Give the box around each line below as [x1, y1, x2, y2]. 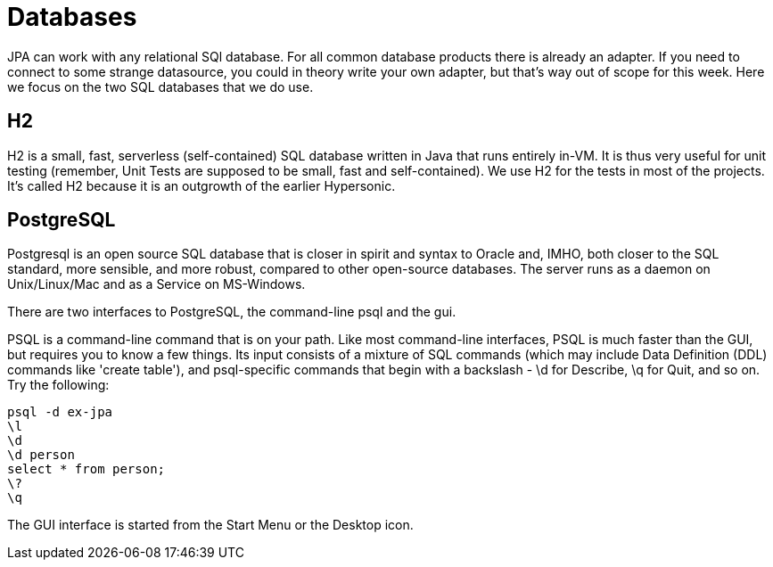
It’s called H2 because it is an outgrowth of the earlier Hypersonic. [7, 177, 396, 193]
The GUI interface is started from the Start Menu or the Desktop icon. [7, 517, 414, 533]
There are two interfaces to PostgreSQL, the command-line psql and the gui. [7, 304, 456, 320]
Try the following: [7, 377, 110, 393]
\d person [7, 448, 75, 463]
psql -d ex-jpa [7, 405, 113, 420]
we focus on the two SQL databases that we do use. [7, 78, 314, 94]
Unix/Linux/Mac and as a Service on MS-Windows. [7, 276, 306, 292]
